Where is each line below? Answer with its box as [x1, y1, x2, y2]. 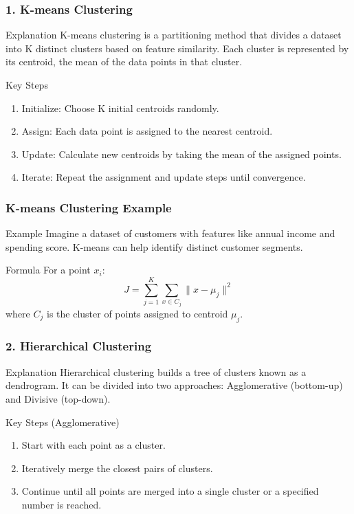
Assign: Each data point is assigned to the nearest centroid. [21, 124, 273, 138]
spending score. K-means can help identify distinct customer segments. [5, 239, 303, 254]
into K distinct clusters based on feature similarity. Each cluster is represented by [5, 41, 349, 55]
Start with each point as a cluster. [21, 438, 166, 452]
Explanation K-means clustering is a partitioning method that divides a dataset [5, 27, 342, 42]
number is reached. [21, 497, 102, 511]
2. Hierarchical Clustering [5, 337, 152, 355]
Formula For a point [5, 262, 91, 277]
